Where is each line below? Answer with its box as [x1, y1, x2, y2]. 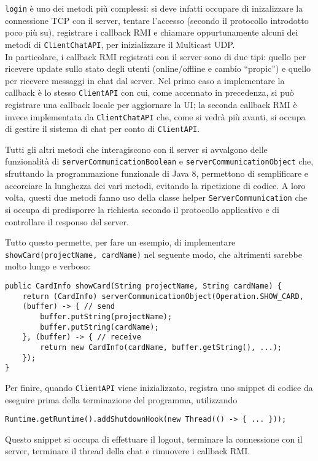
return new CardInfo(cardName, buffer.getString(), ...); [40, 343, 282, 352]
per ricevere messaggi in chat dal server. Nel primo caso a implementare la [5, 74, 285, 87]
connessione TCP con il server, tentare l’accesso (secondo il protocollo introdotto [5, 14, 309, 26]
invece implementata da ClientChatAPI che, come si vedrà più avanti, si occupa [5, 110, 306, 123]
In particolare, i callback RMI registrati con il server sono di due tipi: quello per [5, 50, 306, 63]
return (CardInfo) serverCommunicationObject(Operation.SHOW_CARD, [22, 292, 304, 301]
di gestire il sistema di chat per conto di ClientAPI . [5, 122, 200, 135]
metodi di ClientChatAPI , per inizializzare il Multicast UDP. [5, 37, 235, 50]
